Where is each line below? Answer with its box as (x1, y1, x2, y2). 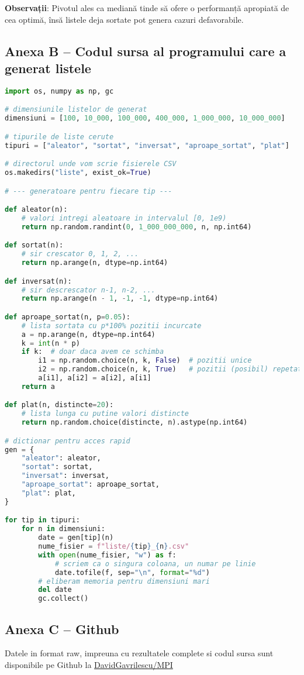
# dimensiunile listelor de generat (5, 105, 147, 114)
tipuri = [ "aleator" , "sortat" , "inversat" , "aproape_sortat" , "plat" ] (5, 141, 289, 150)
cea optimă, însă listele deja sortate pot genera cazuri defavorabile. (5, 13, 244, 25)
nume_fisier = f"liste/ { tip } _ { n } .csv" (38, 542, 189, 550)
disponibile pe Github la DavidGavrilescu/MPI (5, 658, 173, 670)
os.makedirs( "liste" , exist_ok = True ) (5, 168, 151, 177)
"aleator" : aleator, (21, 454, 101, 463)
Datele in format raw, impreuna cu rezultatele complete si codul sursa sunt (5, 647, 274, 659)
